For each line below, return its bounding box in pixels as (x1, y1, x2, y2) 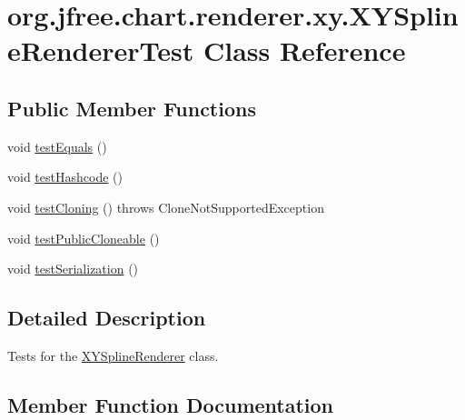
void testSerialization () (7, 259, 139, 278)
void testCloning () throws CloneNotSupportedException (7, 197, 324, 216)
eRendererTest (7, 32, 194, 69)
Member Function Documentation (7, 390, 334, 418)
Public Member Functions (7, 94, 256, 122)
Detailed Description (7, 304, 206, 332)
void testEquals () (7, 136, 107, 155)
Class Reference (203, 32, 406, 69)
